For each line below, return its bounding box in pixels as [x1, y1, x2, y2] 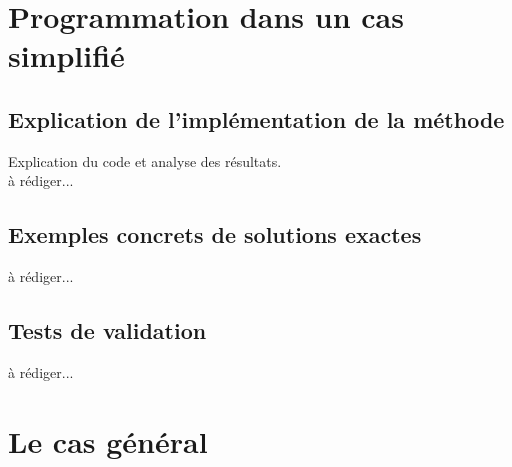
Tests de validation [8, 315, 207, 346]
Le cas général [8, 420, 208, 461]
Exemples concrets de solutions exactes [8, 219, 422, 250]
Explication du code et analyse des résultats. [8, 150, 282, 171]
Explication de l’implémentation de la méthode [8, 103, 505, 134]
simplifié [8, 35, 125, 76]
